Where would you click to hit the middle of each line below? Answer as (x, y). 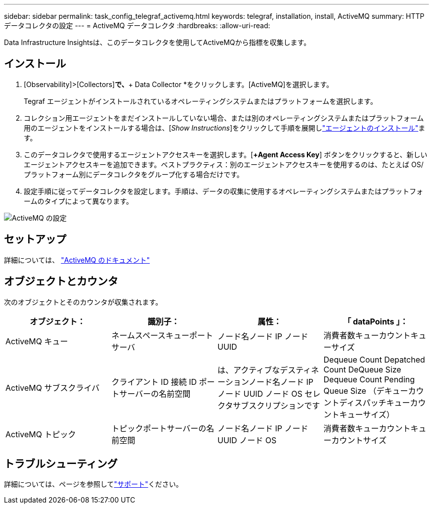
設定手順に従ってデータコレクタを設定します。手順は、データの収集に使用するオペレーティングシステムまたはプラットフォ (224, 191)
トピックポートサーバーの (159, 428)
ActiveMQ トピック (41, 434)
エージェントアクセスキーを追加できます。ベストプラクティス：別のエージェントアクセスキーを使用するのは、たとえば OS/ (224, 164)
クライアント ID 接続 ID (154, 382)
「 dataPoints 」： (376, 321)
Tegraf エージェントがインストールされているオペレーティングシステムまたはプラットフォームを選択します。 (200, 101)
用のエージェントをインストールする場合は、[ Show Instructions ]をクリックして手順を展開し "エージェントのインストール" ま (225, 128)
